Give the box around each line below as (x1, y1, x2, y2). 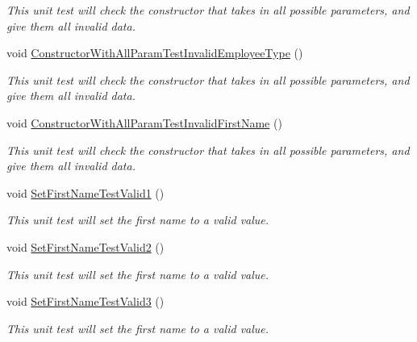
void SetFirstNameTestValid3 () (6, 293, 165, 310)
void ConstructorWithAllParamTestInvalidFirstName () (6, 114, 282, 131)
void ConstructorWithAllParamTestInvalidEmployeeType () (6, 44, 303, 61)
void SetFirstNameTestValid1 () (6, 184, 165, 201)
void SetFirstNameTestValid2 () (6, 238, 165, 255)
